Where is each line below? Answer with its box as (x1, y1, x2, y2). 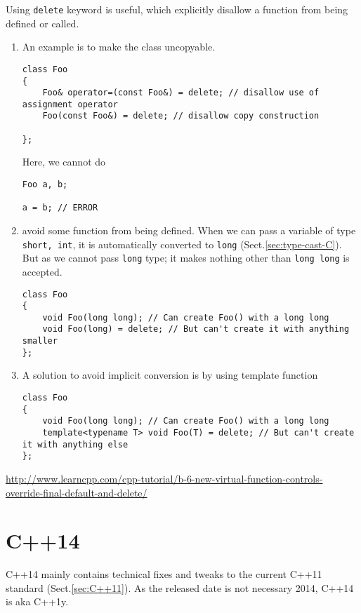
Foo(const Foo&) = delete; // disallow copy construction (42, 111, 320, 121)
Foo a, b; (22, 180, 68, 190)
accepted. (22, 264, 63, 278)
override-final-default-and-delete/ (6, 485, 147, 499)
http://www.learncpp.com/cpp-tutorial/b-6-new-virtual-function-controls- (6, 471, 323, 485)
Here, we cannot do (22, 154, 106, 169)
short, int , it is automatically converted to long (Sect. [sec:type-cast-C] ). (22, 236, 342, 251)
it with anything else (22, 439, 129, 450)
